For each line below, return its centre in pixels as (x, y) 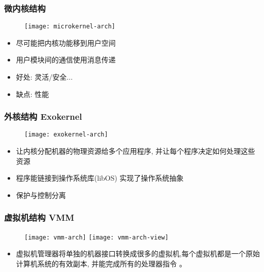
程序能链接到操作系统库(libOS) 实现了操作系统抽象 (100, 178)
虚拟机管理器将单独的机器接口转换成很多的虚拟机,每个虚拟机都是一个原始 (138, 253)
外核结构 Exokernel (43, 116)
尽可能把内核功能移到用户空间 (66, 42)
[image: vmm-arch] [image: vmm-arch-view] (96, 237)
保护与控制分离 (41, 195)
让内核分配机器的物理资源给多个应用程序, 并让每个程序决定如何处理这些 (136, 151)
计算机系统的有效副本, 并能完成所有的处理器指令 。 (101, 263)
